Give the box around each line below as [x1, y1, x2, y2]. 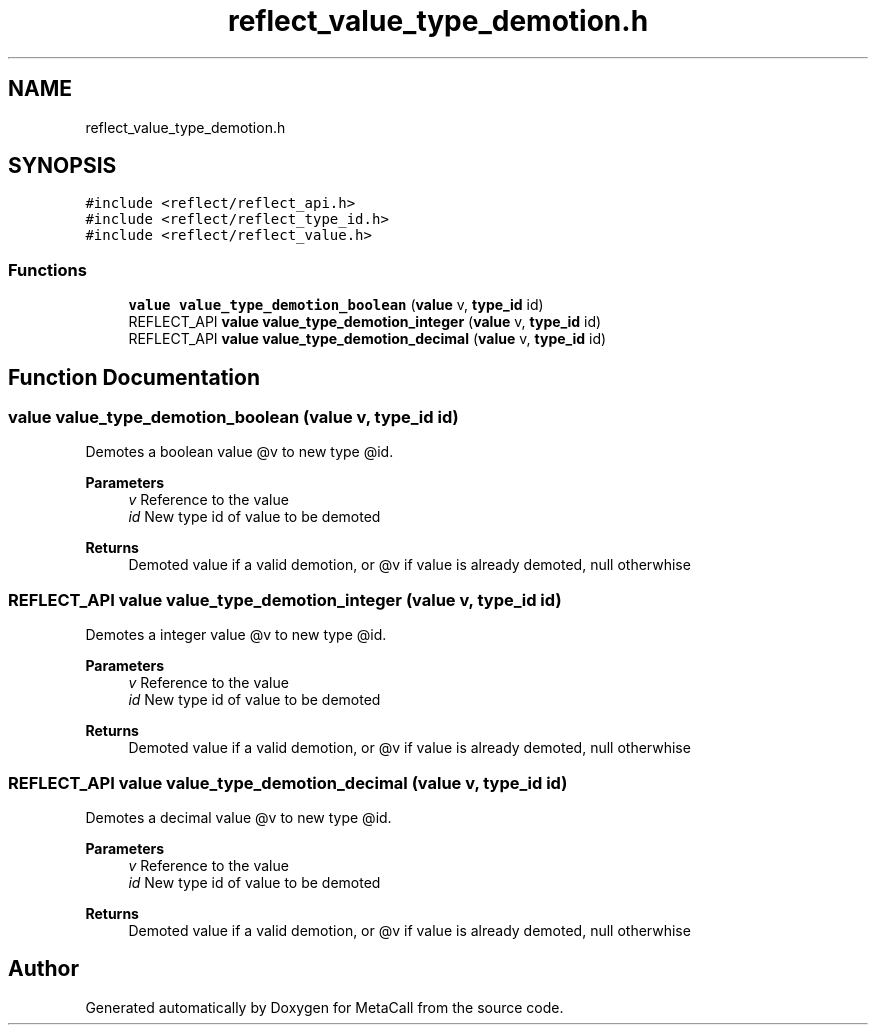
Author [8, 956, 79, 982]
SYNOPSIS [8, 153, 117, 179]
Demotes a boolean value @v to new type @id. [85, 443, 394, 461]
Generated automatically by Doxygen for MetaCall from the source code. [85, 998, 564, 1016]
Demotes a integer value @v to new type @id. [85, 626, 387, 644]
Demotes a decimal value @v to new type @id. [85, 808, 392, 826]
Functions [8, 259, 87, 280]
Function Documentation [8, 364, 260, 390]
